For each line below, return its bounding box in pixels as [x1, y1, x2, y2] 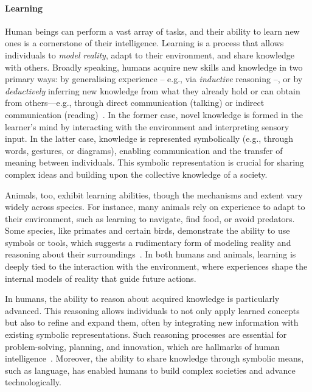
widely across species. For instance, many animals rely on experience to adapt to [5, 200, 305, 213]
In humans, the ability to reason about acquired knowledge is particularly [5, 292, 280, 305]
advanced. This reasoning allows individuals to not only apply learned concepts [5, 304, 300, 317]
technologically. [5, 376, 61, 388]
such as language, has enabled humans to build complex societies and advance [5, 363, 296, 376]
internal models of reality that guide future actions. [5, 271, 196, 284]
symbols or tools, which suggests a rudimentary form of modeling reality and [5, 236, 291, 248]
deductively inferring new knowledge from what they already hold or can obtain [5, 84, 300, 97]
